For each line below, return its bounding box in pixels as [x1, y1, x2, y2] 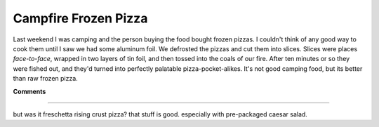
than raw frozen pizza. [13, 74, 79, 83]
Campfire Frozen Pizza [13, 11, 148, 26]
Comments [13, 87, 46, 95]
